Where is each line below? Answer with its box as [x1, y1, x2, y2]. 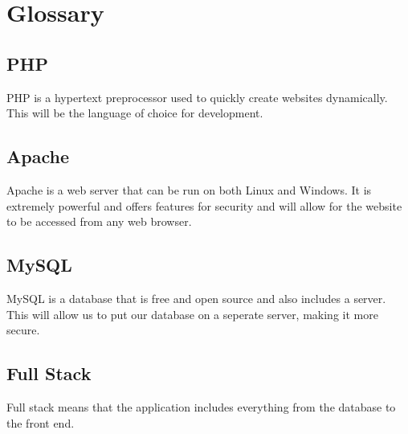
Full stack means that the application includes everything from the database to [6, 398, 396, 415]
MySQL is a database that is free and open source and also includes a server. [6, 289, 386, 306]
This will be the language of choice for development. [6, 104, 263, 121]
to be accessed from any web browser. [6, 213, 192, 230]
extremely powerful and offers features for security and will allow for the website [6, 197, 402, 214]
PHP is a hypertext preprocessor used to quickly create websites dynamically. [6, 88, 388, 105]
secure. [6, 321, 40, 338]
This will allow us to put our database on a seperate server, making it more [6, 305, 378, 322]
